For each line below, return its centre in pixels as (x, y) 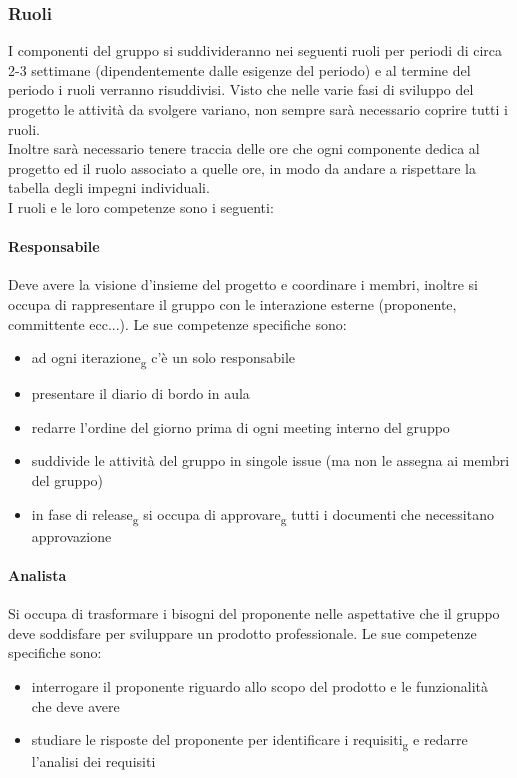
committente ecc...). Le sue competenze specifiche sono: (177, 323)
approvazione (71, 535)
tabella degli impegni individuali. (109, 187)
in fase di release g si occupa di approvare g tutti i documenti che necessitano (262, 515)
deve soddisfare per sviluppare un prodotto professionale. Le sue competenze (242, 632)
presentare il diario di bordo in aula (140, 393)
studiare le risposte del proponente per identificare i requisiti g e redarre (249, 740)
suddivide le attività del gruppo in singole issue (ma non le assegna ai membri (270, 460)
